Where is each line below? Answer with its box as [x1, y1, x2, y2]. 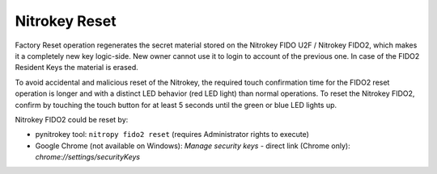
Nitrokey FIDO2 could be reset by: [15, 114, 129, 124]
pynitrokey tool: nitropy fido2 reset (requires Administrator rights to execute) [35, 130, 309, 139]
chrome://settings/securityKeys [35, 152, 141, 162]
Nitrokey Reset [15, 12, 117, 30]
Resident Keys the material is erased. [15, 63, 139, 72]
